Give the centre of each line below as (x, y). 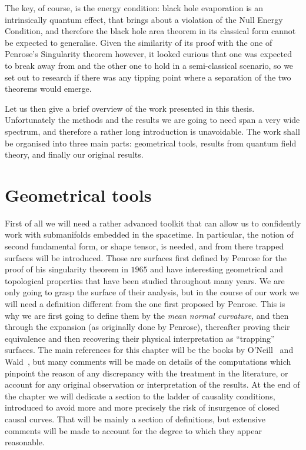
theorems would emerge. (48, 89)
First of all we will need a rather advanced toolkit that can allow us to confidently (153, 223)
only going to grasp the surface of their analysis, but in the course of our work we (152, 292)
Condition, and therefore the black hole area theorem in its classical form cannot (150, 31)
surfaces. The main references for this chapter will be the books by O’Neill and (149, 350)
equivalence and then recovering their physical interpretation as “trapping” (140, 338)
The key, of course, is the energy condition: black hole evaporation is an (134, 8)
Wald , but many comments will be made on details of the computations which (148, 361)
